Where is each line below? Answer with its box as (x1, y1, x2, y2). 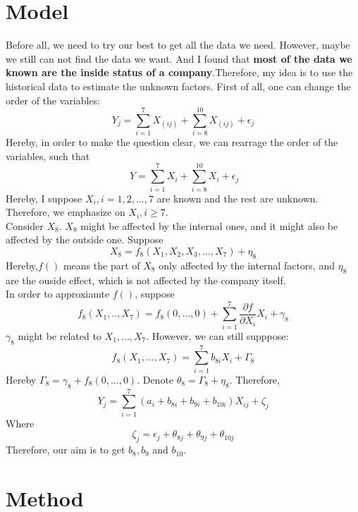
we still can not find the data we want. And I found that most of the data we (6, 51, 352, 66)
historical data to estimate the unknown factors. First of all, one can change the (6, 78, 351, 93)
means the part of (63, 257, 140, 272)
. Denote (137, 372, 174, 386)
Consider (6, 218, 44, 233)
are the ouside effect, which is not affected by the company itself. (6, 272, 286, 287)
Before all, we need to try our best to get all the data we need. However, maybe (6, 37, 350, 52)
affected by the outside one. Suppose (6, 232, 163, 247)
